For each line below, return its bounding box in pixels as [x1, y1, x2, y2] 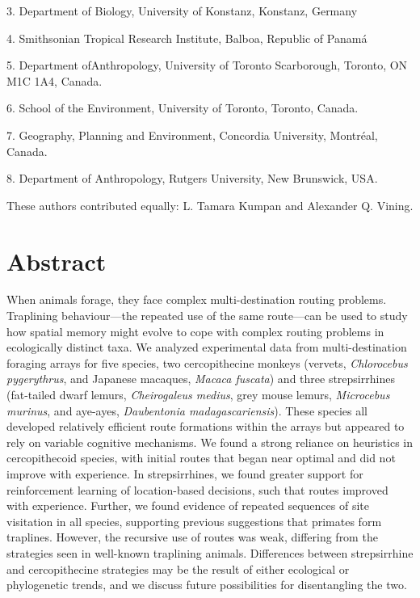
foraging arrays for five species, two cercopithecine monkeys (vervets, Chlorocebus [6, 354, 408, 371]
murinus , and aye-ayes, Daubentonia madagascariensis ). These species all [6, 402, 367, 419]
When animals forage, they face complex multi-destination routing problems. [6, 291, 387, 308]
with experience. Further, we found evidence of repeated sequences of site [6, 497, 369, 514]
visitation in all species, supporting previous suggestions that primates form [6, 512, 382, 529]
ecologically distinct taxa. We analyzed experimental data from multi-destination [6, 339, 407, 356]
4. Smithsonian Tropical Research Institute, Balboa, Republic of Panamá [6, 29, 367, 46]
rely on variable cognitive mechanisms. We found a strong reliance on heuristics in [6, 433, 414, 450]
